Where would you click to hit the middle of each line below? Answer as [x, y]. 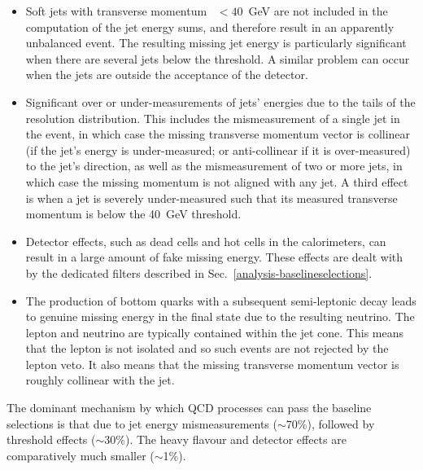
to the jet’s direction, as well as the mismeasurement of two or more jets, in [214, 166]
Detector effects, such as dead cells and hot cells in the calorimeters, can [206, 241]
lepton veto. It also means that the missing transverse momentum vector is [212, 364]
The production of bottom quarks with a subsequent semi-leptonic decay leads [221, 300]
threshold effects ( [51, 439]
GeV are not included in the [318, 11]
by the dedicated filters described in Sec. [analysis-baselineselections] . [199, 272]
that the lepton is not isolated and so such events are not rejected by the [207, 348]
